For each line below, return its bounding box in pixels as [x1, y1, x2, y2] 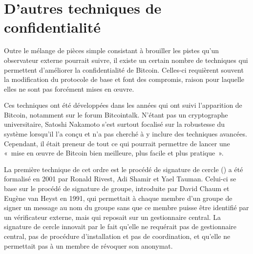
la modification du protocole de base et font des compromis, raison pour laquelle [4, 74, 245, 84]
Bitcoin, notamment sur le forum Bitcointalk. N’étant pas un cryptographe [4, 109, 228, 119]
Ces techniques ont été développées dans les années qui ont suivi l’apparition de [4, 100, 242, 110]
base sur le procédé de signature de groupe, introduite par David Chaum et [4, 183, 230, 194]
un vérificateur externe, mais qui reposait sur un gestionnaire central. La [4, 212, 221, 222]
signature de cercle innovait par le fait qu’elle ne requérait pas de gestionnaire [4, 221, 237, 232]
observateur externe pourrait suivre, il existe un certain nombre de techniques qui [4, 55, 248, 65]
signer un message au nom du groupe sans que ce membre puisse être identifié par [4, 202, 249, 213]
